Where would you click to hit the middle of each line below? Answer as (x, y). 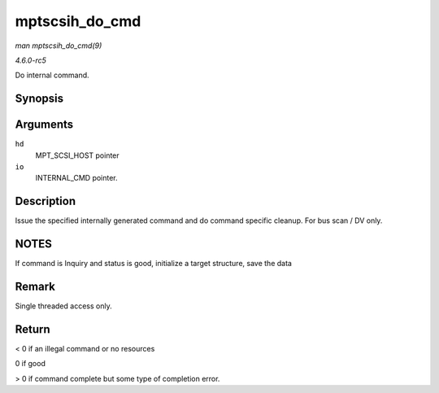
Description (46, 201)
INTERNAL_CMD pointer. (76, 178)
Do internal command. (52, 75)
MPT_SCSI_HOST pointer (77, 155)
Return (33, 329)
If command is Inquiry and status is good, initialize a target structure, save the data (154, 264)
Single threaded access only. (64, 306)
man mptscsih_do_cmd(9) (59, 46)
